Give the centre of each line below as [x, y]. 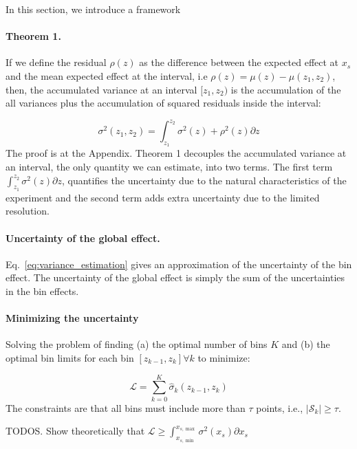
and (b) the [306, 344]
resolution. [28, 211]
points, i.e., [280, 407]
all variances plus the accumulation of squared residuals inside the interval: [163, 103]
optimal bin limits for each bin [70, 358]
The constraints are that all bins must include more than [126, 407]
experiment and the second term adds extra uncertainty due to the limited [163, 197]
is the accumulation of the [286, 89]
